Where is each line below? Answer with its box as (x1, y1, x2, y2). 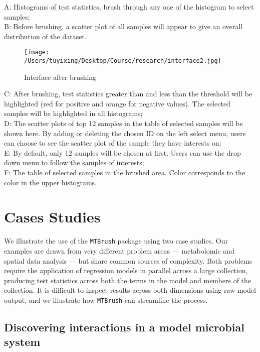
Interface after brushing (24, 71, 97, 82)
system (4, 334, 41, 349)
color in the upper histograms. (4, 177, 97, 187)
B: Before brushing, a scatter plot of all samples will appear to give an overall (4, 21, 243, 32)
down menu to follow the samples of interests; (4, 157, 144, 168)
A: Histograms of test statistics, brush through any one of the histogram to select (4, 2, 254, 12)
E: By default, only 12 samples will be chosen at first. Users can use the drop (4, 147, 241, 158)
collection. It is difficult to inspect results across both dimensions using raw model (4, 285, 256, 295)
